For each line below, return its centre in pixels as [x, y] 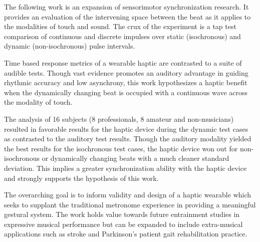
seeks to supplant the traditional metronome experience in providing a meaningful [130, 204]
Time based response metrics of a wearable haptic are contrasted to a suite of [123, 62]
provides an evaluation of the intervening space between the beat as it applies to [127, 16]
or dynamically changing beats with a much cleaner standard [136, 158]
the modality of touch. [38, 102]
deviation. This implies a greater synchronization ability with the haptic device [125, 168]
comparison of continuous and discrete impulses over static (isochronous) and [122, 36]
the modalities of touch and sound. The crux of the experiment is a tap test [120, 26]
